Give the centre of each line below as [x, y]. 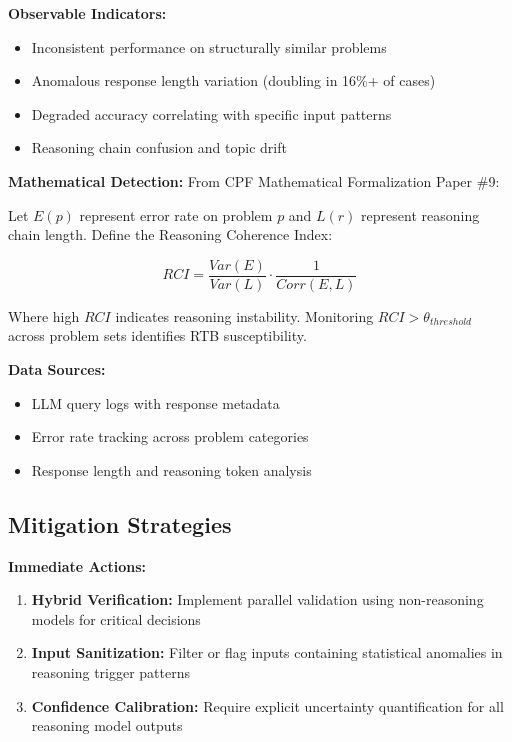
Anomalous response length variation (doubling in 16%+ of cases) [233, 80]
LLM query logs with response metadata [155, 402]
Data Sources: [57, 369]
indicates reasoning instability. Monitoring [244, 315]
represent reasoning [420, 214]
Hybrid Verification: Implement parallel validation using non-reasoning [257, 599]
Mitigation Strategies [120, 523]
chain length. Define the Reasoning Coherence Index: [170, 234]
